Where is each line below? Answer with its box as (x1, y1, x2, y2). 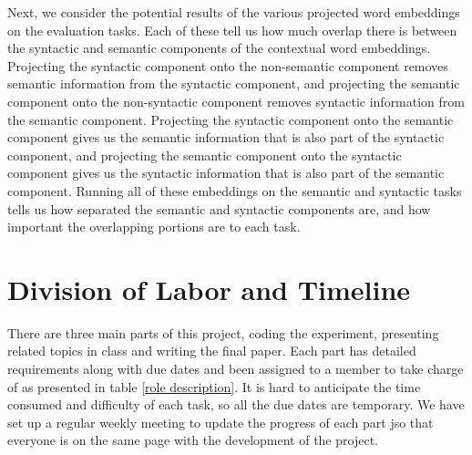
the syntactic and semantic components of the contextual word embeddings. (7, 38, 431, 57)
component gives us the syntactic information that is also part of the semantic (7, 163, 445, 182)
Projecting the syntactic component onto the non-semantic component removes (7, 56, 448, 75)
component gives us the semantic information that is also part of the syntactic (7, 128, 445, 147)
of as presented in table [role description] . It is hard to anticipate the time (7, 377, 421, 396)
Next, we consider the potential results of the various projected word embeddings (7, 3, 460, 21)
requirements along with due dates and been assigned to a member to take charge (7, 359, 464, 378)
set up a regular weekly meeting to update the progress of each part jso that (7, 412, 434, 431)
